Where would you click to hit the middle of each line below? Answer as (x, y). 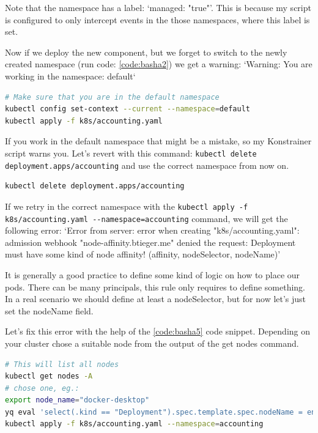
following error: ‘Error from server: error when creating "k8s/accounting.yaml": (152, 230)
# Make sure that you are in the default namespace (112, 97)
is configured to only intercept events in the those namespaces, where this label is (157, 19)
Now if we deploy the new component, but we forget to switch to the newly (146, 52)
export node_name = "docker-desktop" (77, 400)
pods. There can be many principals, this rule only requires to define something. (155, 287)
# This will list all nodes (62, 364)
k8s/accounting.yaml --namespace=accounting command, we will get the (146, 218)
